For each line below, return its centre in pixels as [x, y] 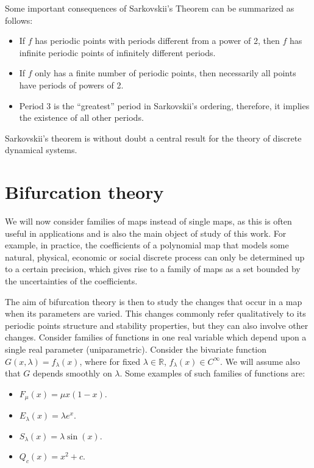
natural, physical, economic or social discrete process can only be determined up [155, 257]
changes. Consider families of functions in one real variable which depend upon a [156, 337]
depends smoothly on [73, 373]
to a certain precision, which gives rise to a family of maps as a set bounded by [153, 269]
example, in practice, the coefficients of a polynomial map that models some [147, 245]
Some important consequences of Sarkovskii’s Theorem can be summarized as [150, 8]
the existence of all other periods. [81, 117]
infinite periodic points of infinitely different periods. [117, 52]
